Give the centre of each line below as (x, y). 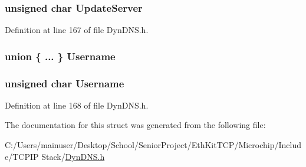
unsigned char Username (65, 83)
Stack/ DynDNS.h (73, 156)
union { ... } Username (60, 56)
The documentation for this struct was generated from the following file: (135, 125)
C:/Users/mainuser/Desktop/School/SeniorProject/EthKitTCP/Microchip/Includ (153, 145)
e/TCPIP (22, 156)
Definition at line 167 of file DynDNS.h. (77, 30)
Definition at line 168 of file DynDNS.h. (77, 105)
